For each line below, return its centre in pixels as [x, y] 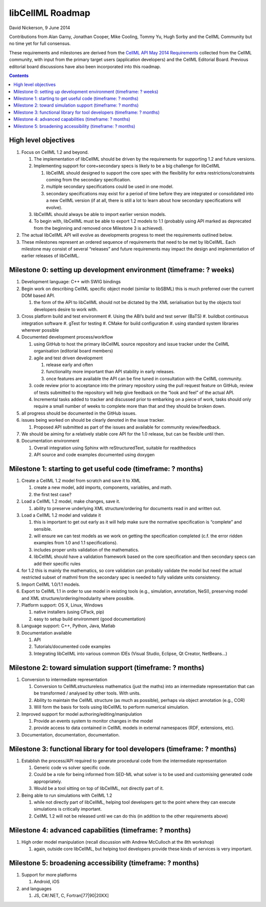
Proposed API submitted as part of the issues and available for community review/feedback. [127, 427]
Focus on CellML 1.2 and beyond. [55, 152]
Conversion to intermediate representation [65, 679]
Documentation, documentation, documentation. [71, 734]
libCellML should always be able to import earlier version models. [100, 215]
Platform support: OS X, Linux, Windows [62, 605]
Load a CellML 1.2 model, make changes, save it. [71, 501]
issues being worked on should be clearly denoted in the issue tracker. [93, 420]
